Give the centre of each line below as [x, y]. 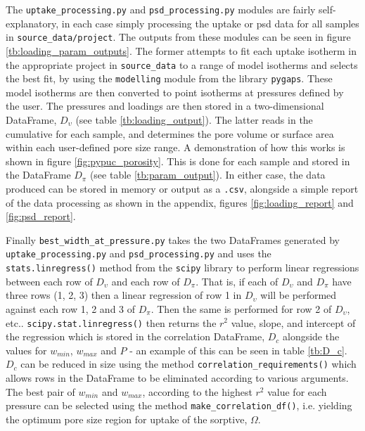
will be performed [299, 295]
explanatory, [32, 23]
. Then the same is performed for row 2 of [241, 308]
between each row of [49, 281]
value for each [297, 391]
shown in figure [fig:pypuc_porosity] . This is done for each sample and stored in [178, 161]
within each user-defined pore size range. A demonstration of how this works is [175, 147]
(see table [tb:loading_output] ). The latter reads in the [194, 120]
